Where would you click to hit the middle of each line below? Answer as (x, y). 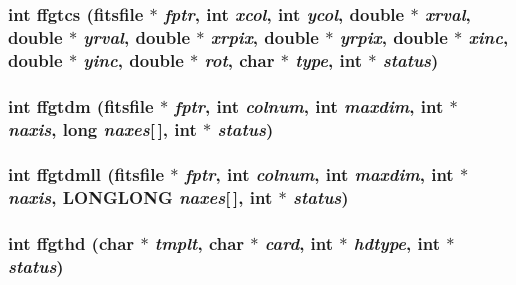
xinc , (488, 36)
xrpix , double (264, 36)
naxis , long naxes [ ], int (102, 128)
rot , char (239, 59)
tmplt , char (199, 243)
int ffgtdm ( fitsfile (81, 105)
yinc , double (133, 59)
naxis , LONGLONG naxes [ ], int (140, 197)
